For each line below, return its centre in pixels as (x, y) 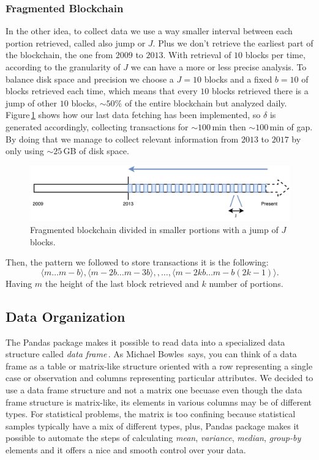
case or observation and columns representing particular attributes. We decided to (159, 378)
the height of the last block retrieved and (122, 283)
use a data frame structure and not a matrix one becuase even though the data (154, 389)
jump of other (32, 102)
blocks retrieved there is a (260, 91)
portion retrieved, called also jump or (76, 43)
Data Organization (66, 316)
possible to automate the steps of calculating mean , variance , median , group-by (153, 438)
